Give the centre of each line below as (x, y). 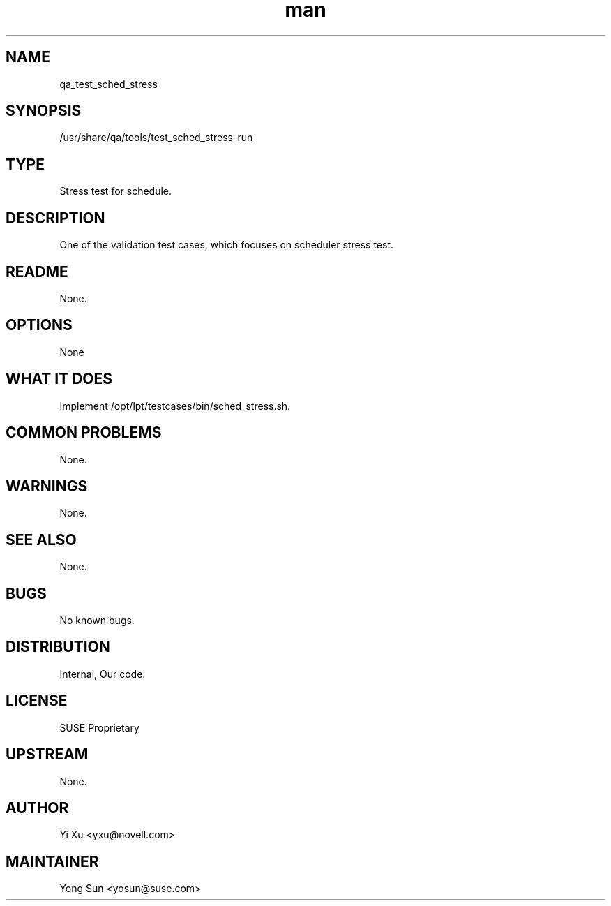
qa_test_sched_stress (108, 84)
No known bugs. (97, 621)
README (37, 272)
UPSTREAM (47, 755)
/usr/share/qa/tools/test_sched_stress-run (156, 138)
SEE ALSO (41, 540)
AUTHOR (37, 808)
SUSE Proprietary (99, 727)
